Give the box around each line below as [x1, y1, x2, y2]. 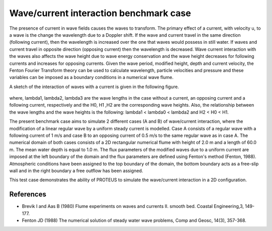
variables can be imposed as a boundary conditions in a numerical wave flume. [9, 74, 174, 81]
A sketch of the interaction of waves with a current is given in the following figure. [9, 84, 179, 90]
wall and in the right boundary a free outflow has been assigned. [9, 168, 144, 174]
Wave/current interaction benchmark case [9, 8, 191, 19]
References [9, 190, 46, 199]
